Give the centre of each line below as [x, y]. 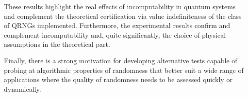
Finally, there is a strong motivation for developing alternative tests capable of [121, 60]
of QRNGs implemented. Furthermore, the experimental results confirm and [117, 25]
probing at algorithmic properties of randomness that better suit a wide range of [124, 70]
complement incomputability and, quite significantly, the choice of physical [115, 35]
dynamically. [23, 89]
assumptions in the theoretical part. [57, 44]
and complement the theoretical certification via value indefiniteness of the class [123, 16]
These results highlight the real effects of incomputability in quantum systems [120, 6]
